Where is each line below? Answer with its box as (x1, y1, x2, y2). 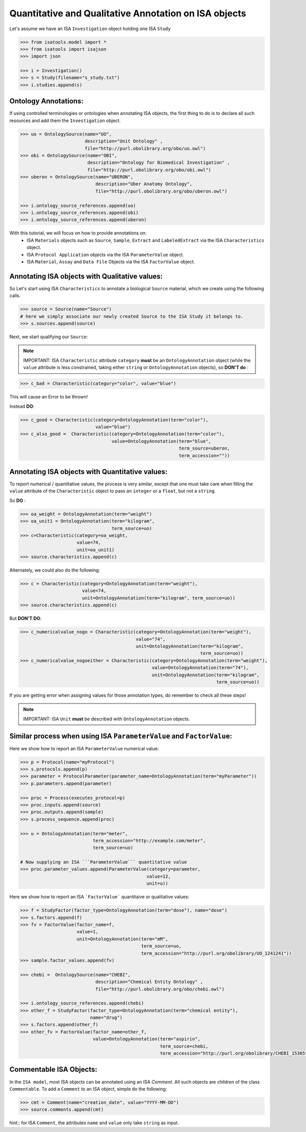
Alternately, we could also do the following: (9, 567, 100, 573)
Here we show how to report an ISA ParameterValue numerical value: (9, 745, 159, 751)
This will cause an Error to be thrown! (9, 394, 88, 400)
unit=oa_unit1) (76, 547, 115, 553)
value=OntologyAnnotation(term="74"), (151, 665, 249, 671)
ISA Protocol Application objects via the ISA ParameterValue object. (27, 251, 184, 257)
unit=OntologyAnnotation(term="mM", (76, 936, 168, 942)
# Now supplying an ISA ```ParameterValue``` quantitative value (20, 859, 187, 865)
